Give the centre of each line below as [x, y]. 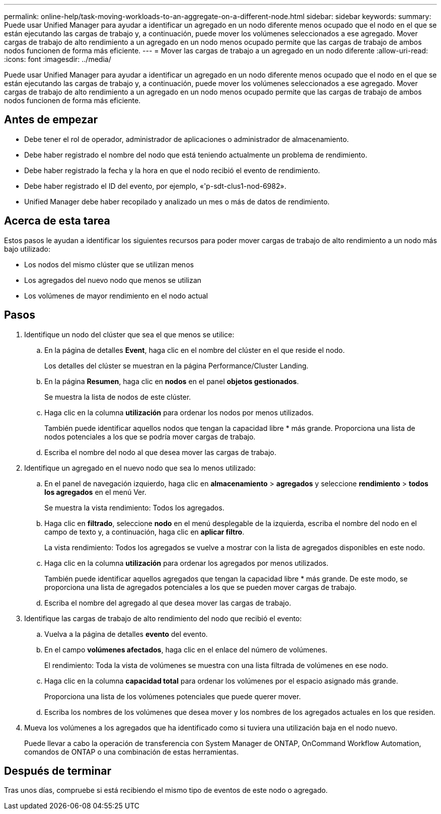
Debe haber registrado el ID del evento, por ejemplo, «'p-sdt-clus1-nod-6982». [155, 186]
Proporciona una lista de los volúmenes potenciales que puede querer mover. [173, 696]
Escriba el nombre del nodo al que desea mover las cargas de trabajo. [160, 452]
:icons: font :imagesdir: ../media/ [58, 59]
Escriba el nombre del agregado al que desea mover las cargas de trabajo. [168, 603]
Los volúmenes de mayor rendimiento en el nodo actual [116, 295]
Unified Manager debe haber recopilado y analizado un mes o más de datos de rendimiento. [177, 201]
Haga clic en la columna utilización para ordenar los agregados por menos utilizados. [187, 563]
